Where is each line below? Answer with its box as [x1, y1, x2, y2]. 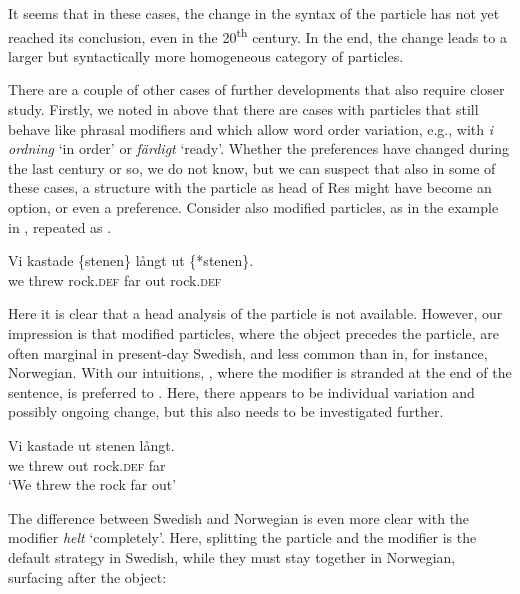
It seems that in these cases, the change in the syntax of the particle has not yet [8, 3, 500, 23]
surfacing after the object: [8, 566, 167, 587]
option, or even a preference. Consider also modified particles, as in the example [8, 197, 499, 217]
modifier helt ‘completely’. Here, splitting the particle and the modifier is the [8, 527, 477, 548]
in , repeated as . [8, 216, 112, 237]
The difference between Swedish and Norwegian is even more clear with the [8, 507, 470, 528]
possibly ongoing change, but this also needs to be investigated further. [8, 401, 444, 422]
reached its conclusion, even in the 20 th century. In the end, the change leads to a [8, 23, 507, 47]
